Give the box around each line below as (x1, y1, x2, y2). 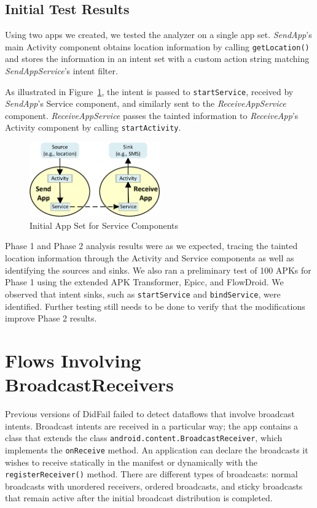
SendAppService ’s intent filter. (5, 64, 118, 77)
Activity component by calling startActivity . (5, 121, 181, 134)
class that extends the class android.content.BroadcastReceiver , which (5, 431, 283, 444)
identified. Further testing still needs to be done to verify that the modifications (5, 299, 305, 312)
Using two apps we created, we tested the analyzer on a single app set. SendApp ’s (5, 28, 312, 41)
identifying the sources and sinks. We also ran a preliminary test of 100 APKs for (5, 263, 311, 276)
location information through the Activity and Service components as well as (5, 252, 294, 264)
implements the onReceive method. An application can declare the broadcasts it (5, 443, 308, 456)
